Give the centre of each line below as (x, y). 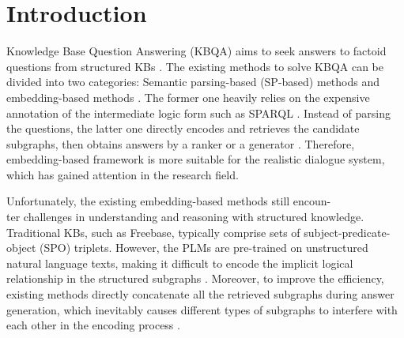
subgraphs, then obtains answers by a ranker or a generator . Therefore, (181, 143)
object (21, 248)
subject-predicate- (347, 232)
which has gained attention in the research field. (123, 174)
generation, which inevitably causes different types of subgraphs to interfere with (202, 309)
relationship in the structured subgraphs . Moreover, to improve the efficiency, (195, 278)
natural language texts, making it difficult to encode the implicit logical (180, 263)
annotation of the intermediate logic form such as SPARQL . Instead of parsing (198, 113)
